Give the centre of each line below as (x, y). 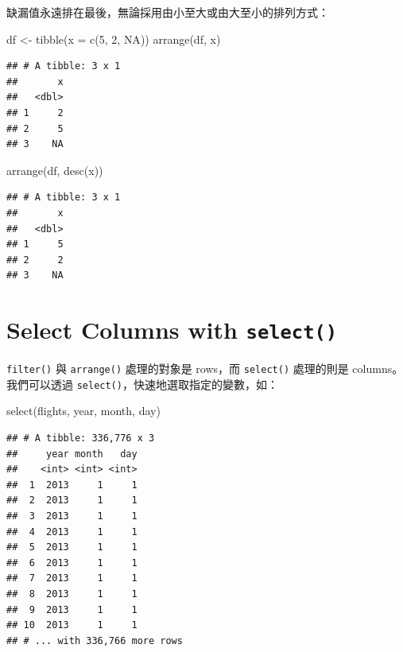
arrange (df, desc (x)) (55, 170)
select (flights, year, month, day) (83, 411)
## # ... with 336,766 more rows (95, 640)
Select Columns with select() (172, 330)
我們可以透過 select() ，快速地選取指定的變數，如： (142, 384)
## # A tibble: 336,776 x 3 (81, 439)
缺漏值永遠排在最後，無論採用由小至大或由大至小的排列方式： (168, 12)
